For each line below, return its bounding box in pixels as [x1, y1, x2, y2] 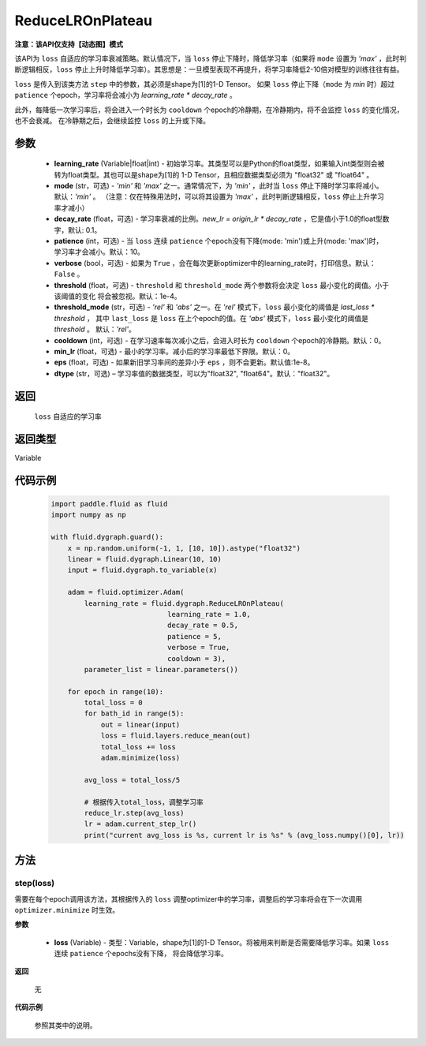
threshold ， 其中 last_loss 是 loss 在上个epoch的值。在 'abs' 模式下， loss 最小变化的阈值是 [54, 313, 369, 323]
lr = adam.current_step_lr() [84, 820, 197, 828]
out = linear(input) [100, 720, 181, 729]
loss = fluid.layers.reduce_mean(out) [100, 731, 252, 741]
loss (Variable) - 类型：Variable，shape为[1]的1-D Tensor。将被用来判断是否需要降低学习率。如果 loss [54, 937, 390, 947]
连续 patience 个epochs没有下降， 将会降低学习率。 [54, 949, 229, 958]
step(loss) [14, 878, 55, 889]
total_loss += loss [100, 742, 177, 751]
